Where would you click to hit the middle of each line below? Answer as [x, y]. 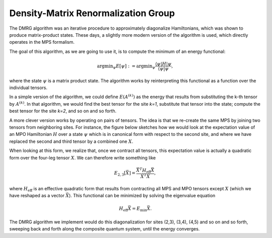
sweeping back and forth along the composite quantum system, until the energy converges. [105, 229]
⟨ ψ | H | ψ [163, 64]
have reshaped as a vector [37, 196]
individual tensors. [28, 88]
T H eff [145, 171]
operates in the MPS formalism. [42, 42]
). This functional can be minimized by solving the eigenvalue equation [142, 196]
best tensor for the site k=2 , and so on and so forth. [63, 111]
